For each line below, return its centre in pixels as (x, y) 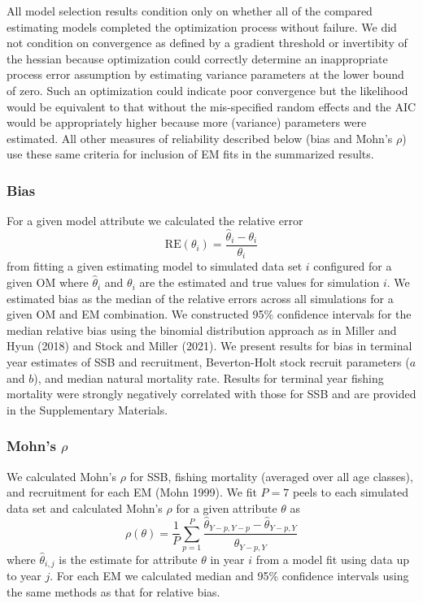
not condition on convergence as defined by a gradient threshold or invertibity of (207, 43)
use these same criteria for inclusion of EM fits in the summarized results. (190, 154)
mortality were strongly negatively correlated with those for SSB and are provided (211, 394)
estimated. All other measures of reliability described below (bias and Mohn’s (200, 138)
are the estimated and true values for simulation (259, 282)
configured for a (353, 266)
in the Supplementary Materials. (87, 409)
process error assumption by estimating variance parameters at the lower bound (205, 74)
